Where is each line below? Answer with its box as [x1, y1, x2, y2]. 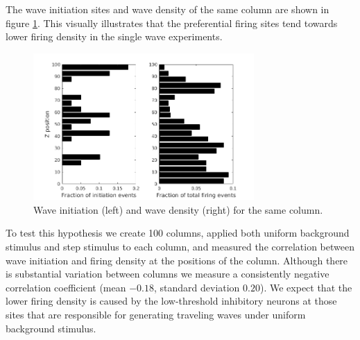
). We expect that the [259, 280, 352, 294]
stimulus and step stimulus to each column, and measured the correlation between [6, 239, 354, 254]
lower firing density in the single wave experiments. [6, 29, 223, 44]
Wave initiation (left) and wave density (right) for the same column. [33, 202, 323, 216]
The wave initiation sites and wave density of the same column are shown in [6, 2, 329, 16]
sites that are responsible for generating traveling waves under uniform [6, 307, 306, 322]
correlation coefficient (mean [6, 280, 126, 294]
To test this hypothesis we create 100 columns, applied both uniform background [6, 226, 350, 240]
